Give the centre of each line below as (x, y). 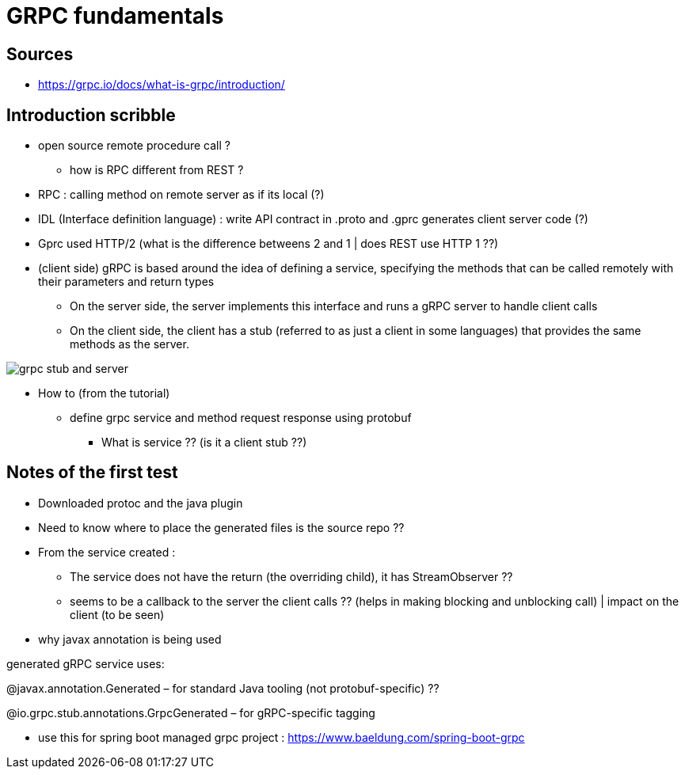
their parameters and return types (126, 282)
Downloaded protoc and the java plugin (141, 503)
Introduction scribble (91, 115)
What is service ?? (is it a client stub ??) (204, 443)
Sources (40, 54)
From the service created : (107, 552)
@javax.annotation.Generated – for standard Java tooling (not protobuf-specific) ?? (223, 688)
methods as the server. (129, 344)
